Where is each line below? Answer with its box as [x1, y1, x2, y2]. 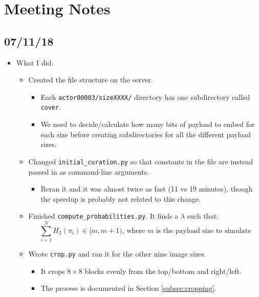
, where [122, 227, 145, 235]
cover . [40, 101, 61, 112]
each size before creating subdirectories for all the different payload [40, 129, 251, 139]
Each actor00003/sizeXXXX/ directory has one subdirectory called [40, 91, 250, 102]
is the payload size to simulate [156, 227, 251, 235]
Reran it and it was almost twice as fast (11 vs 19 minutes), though [40, 183, 253, 194]
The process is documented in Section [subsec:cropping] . [40, 283, 217, 293]
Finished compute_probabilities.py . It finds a [28, 210, 179, 221]
